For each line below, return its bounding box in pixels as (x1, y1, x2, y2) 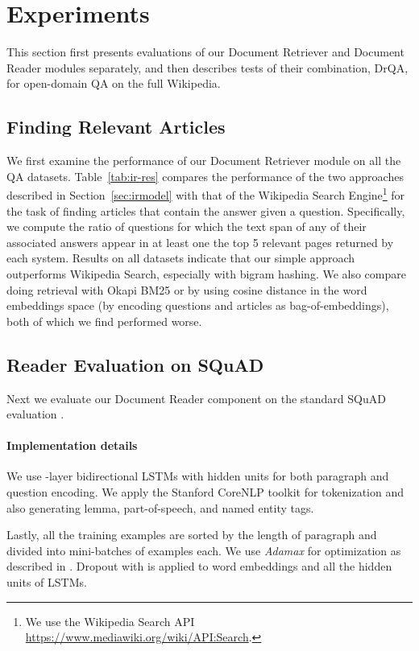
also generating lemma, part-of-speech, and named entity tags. (6, 499, 314, 516)
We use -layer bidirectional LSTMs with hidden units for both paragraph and (6, 468, 389, 484)
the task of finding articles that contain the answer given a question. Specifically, (6, 202, 405, 219)
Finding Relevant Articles (6, 114, 226, 139)
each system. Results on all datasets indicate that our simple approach (6, 249, 355, 266)
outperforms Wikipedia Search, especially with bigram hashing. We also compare (6, 265, 406, 282)
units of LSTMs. (6, 574, 87, 591)
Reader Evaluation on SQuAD (6, 352, 264, 377)
